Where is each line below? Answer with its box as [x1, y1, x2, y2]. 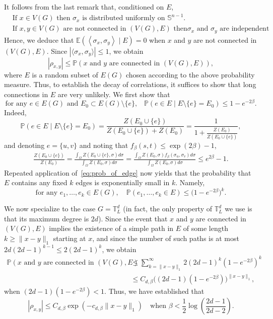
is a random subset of [32, 69, 98, 79]
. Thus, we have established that [104, 286, 204, 296]
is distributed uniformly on [82, 15, 165, 22]
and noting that [79, 139, 128, 150]
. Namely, [175, 177, 205, 188]
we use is [225, 203, 252, 214]
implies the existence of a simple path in [49, 223, 174, 233]
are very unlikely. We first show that [57, 89, 170, 99]
